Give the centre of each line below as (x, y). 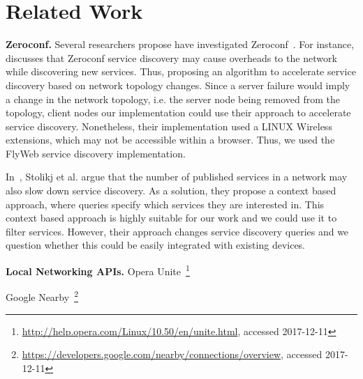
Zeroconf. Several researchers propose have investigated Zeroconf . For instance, (180, 44)
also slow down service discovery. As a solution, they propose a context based (171, 191)
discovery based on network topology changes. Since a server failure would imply (178, 85)
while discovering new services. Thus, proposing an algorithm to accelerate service (181, 71)
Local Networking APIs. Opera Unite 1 (98, 270)
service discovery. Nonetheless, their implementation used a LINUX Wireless (169, 126)
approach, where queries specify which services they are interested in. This (165, 204)
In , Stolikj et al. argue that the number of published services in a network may (177, 177)
